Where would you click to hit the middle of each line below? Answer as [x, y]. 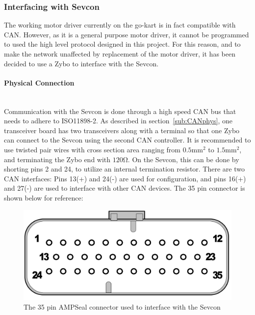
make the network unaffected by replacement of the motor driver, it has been [120, 54]
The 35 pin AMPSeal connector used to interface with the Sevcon [122, 306]
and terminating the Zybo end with [57, 159]
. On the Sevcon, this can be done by [183, 159]
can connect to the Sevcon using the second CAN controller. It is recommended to [127, 140]
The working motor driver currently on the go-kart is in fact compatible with [120, 25]
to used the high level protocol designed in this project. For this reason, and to [122, 44]
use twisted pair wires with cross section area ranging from [92, 149]
